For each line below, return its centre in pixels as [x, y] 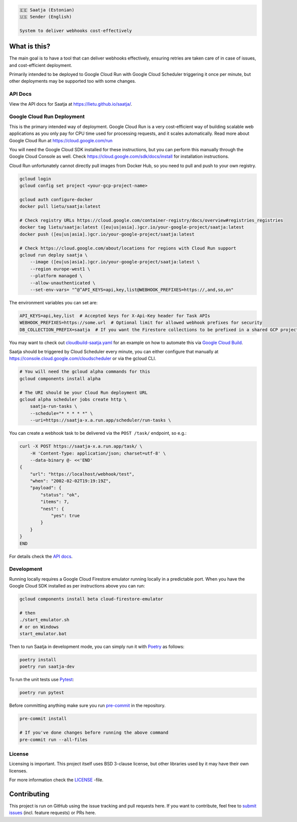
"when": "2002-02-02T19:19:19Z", [71, 481]
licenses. [18, 770]
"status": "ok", [60, 495]
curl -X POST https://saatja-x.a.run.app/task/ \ [81, 446]
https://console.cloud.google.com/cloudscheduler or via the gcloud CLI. [83, 358]
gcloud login [35, 179]
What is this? [30, 46]
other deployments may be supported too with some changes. [73, 81]
